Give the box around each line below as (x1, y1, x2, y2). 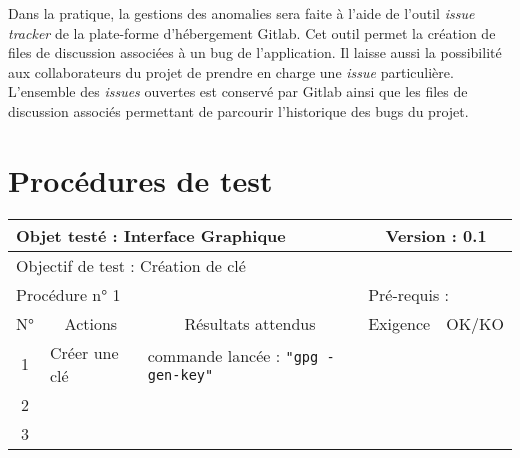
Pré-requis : (368, 282, 450, 306)
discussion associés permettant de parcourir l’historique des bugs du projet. (8, 100, 469, 121)
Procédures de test (8, 159, 273, 200)
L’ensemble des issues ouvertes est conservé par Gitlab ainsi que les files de (8, 81, 468, 102)
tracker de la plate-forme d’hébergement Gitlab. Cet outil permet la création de (8, 22, 496, 43)
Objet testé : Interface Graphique (16, 223, 286, 247)
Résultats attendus (184, 311, 316, 335)
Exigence (368, 311, 431, 335)
